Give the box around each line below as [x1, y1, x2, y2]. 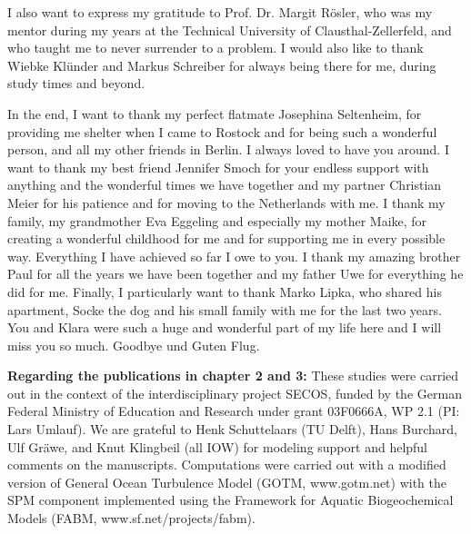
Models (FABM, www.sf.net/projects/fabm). [7, 509, 256, 528]
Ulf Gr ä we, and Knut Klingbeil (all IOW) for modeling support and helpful [7, 437, 428, 456]
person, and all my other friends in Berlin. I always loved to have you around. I [7, 140, 449, 159]
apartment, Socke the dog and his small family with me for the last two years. [7, 300, 442, 319]
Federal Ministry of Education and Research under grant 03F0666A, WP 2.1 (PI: [7, 401, 460, 420]
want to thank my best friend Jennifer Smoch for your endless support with [7, 157, 429, 176]
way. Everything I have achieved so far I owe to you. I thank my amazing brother [7, 246, 461, 265]
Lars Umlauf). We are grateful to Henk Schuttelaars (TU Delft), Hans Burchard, [7, 420, 457, 439]
